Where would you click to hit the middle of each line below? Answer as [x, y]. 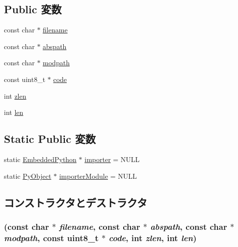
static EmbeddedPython [40, 159]
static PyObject [28, 176]
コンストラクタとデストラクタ [76, 202]
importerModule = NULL [98, 176]
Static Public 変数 [50, 139]
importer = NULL [112, 159]
